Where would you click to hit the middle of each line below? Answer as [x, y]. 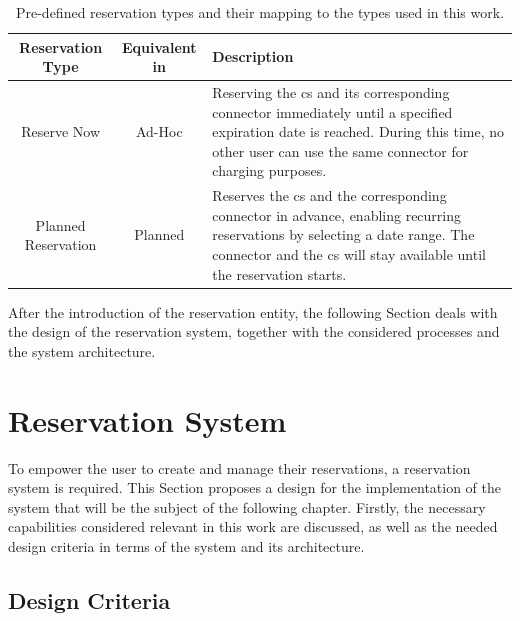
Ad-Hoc [159, 131]
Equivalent [159, 46]
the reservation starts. [279, 273]
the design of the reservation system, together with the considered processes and [254, 331]
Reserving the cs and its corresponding [331, 92]
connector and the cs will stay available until [349, 254]
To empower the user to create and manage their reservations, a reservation [239, 467]
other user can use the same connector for [340, 150]
